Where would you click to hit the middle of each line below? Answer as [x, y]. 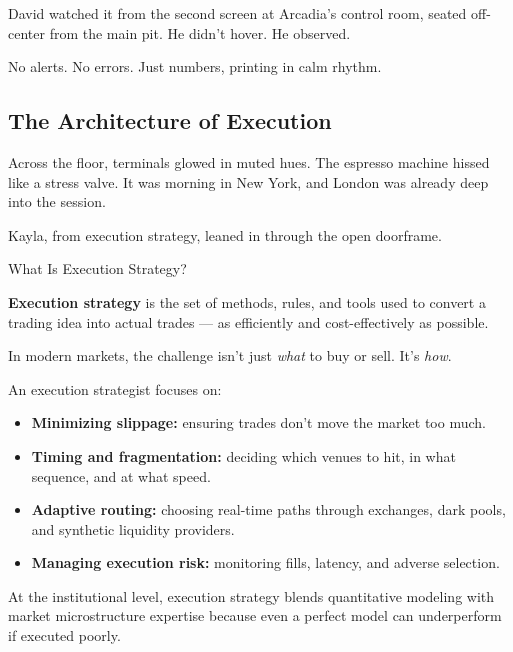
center [26, 32]
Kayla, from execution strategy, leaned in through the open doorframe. [225, 234]
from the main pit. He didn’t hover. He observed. [200, 32]
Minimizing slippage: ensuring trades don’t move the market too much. [258, 422]
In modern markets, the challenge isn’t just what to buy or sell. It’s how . [230, 355]
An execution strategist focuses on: [115, 388]
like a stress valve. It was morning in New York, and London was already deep [248, 181]
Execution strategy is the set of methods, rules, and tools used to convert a [247, 301]
